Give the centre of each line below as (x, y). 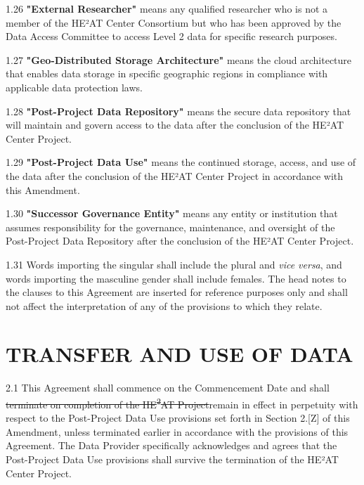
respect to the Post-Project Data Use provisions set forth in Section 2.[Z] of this (178, 418)
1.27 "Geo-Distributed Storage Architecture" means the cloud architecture (179, 59)
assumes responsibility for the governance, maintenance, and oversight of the (170, 227)
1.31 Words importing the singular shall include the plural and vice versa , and (174, 264)
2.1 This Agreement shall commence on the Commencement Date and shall (168, 388)
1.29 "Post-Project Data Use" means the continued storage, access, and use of (181, 162)
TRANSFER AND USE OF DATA (180, 354)
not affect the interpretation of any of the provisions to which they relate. (164, 305)
